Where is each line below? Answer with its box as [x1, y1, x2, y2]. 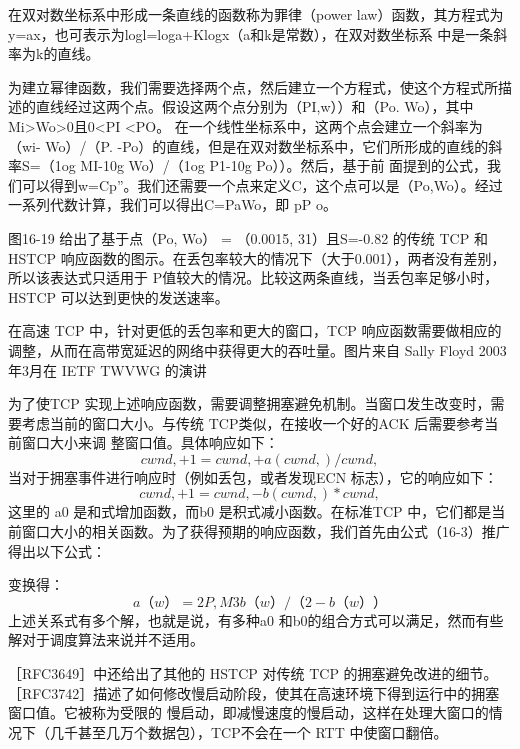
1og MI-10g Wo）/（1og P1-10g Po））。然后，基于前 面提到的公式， [54, 155, 488, 176]
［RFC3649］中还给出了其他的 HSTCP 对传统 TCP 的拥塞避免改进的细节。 [8, 663, 498, 684]
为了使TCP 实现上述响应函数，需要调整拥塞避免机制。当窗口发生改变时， [8, 393, 491, 414]
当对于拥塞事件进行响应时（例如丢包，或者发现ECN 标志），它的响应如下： [8, 466, 498, 487]
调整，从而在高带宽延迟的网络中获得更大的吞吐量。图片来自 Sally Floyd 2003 [8, 339, 507, 360]
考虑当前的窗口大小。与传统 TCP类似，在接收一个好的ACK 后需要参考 [21, 412, 485, 433]
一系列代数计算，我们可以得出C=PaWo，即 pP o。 [8, 194, 338, 215]
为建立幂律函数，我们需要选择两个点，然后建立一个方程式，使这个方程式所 [8, 76, 498, 97]
